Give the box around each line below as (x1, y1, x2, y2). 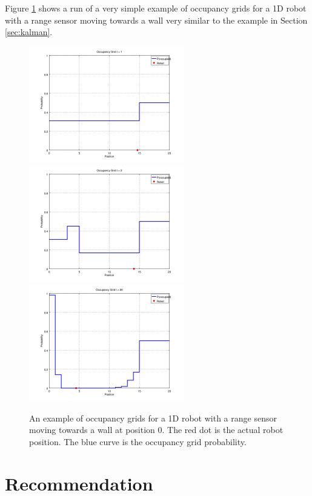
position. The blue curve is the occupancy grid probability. (29, 435, 247, 448)
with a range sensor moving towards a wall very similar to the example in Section (5, 13, 308, 26)
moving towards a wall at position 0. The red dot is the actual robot (29, 423, 284, 436)
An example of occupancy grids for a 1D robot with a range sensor (29, 411, 277, 424)
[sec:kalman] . (5, 25, 53, 38)
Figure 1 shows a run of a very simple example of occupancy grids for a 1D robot (5, 2, 307, 14)
